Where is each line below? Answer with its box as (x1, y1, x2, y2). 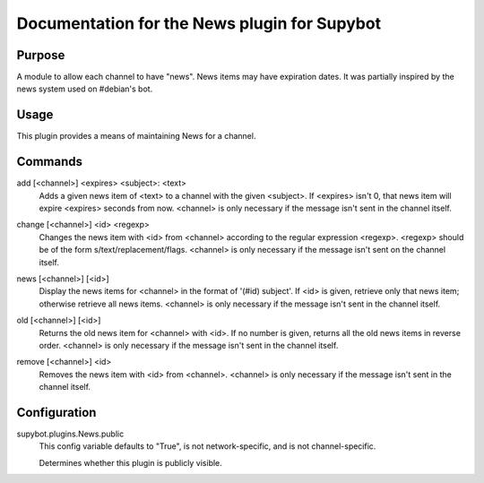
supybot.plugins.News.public (16, 428, 125, 439)
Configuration (16, 404, 97, 420)
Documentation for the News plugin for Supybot (16, 13, 381, 33)
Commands (16, 154, 83, 169)
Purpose (16, 47, 65, 63)
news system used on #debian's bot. (16, 83, 153, 94)
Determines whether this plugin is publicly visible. (39, 457, 223, 468)
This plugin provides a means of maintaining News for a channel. (16, 131, 256, 142)
